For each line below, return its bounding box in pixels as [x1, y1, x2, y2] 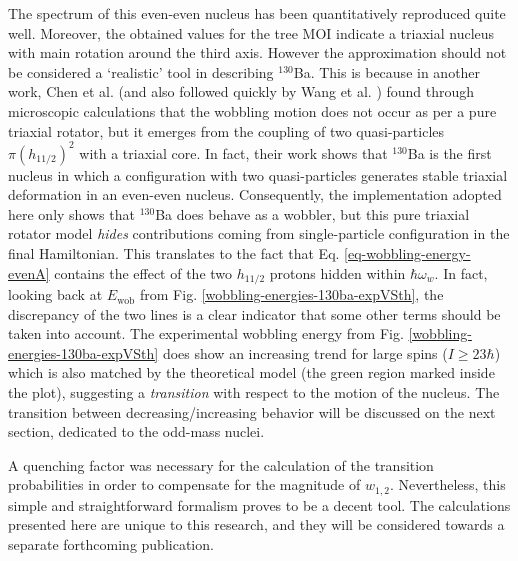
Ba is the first [407, 142, 492, 163]
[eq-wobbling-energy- [344, 243, 471, 264]
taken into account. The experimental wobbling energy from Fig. [8, 323, 404, 344]
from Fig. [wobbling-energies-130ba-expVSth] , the [140, 284, 444, 305]
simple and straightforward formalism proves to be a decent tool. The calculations [8, 494, 511, 515]
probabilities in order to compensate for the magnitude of [8, 474, 361, 495]
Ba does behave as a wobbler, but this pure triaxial [155, 203, 470, 224]
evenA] [8, 262, 50, 283]
